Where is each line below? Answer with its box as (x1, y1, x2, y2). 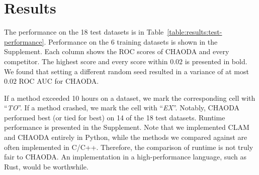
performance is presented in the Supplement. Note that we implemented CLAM (4, 122, 249, 132)
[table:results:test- (167, 27, 222, 37)
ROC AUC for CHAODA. (19, 76, 99, 86)
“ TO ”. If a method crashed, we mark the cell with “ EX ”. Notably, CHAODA (4, 102, 239, 113)
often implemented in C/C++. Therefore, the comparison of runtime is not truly (4, 141, 253, 152)
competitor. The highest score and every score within (4, 56, 168, 66)
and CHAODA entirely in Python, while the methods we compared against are (4, 132, 247, 142)
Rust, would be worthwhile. (4, 161, 89, 171)
